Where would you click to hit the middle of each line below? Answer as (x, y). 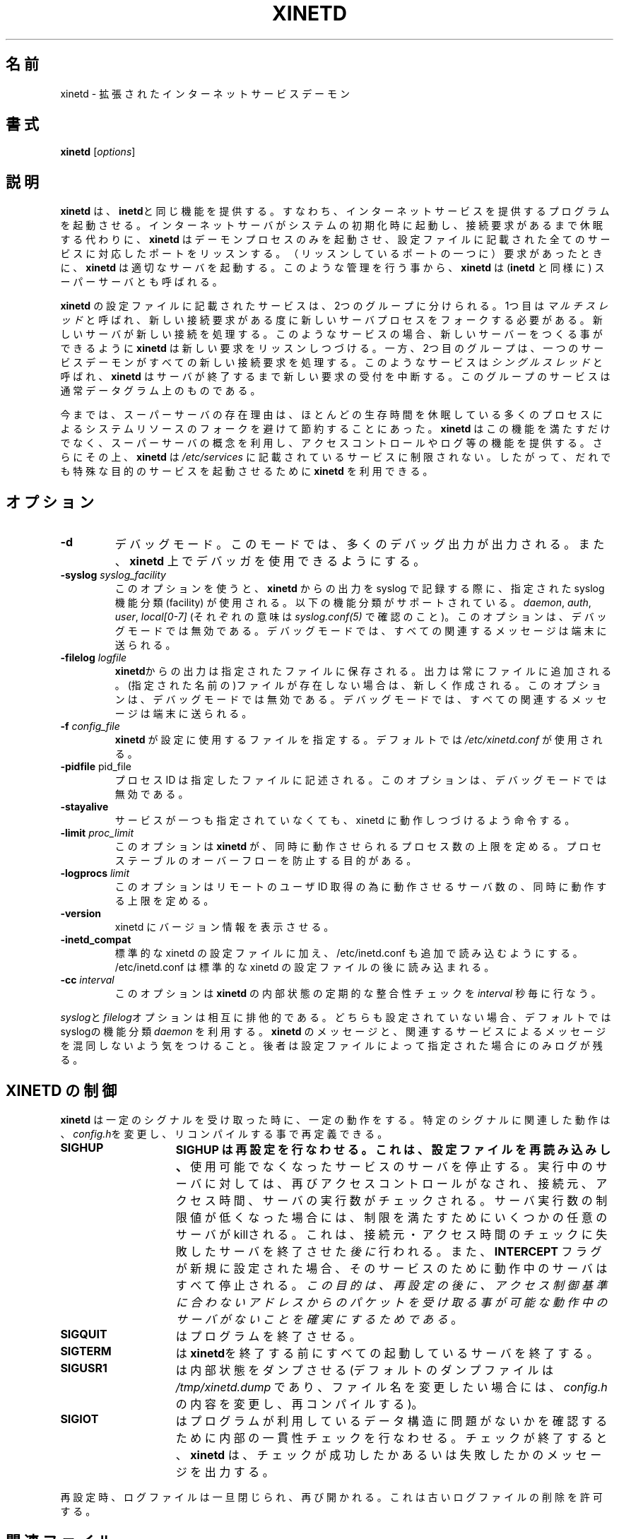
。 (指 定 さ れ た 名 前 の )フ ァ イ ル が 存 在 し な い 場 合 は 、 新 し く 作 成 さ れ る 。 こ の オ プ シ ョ (358, 685)
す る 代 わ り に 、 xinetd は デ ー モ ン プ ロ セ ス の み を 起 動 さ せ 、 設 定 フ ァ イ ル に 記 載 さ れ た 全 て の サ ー (335, 240)
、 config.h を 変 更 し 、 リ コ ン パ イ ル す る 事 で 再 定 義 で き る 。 (224, 1133)
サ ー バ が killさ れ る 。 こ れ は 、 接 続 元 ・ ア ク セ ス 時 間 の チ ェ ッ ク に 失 (391, 1234)
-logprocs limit (95, 873)
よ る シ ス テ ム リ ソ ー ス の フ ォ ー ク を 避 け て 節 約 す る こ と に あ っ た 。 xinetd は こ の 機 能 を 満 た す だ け (335, 429)
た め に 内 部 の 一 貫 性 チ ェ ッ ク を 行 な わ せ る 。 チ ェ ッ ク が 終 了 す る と (391, 1438)
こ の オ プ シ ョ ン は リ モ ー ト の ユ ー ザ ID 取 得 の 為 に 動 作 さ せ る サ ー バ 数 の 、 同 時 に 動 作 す (361, 887)
